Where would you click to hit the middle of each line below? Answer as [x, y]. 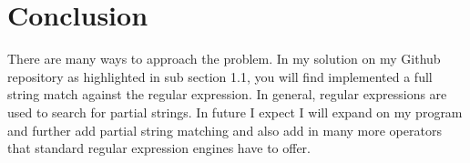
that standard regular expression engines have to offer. [159, 148]
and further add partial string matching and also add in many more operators [225, 130]
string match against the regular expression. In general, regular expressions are [227, 94]
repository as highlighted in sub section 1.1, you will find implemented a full [220, 76]
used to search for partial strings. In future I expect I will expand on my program [235, 112]
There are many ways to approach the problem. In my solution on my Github [224, 59]
